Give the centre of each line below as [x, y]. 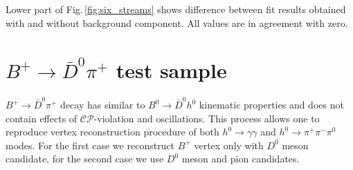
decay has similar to [103, 105]
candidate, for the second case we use [85, 159]
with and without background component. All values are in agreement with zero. [177, 22]
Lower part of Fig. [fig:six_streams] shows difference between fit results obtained [176, 9]
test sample [171, 70]
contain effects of [42, 118]
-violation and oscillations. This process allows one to [207, 118]
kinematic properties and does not [271, 105]
